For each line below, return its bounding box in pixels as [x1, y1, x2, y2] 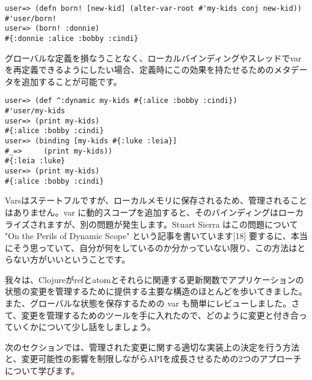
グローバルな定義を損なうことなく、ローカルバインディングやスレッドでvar [5, 51, 302, 64]
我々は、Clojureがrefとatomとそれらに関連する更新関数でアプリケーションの [5, 273, 304, 285]
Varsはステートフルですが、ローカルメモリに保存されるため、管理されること [5, 194, 308, 207]
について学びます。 [5, 364, 80, 377]
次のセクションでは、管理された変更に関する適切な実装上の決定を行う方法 [5, 340, 299, 353]
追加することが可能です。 [21, 75, 122, 87]
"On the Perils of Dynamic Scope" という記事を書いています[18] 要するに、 [5, 229, 291, 242]
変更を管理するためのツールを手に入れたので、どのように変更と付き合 [21, 308, 299, 321]
